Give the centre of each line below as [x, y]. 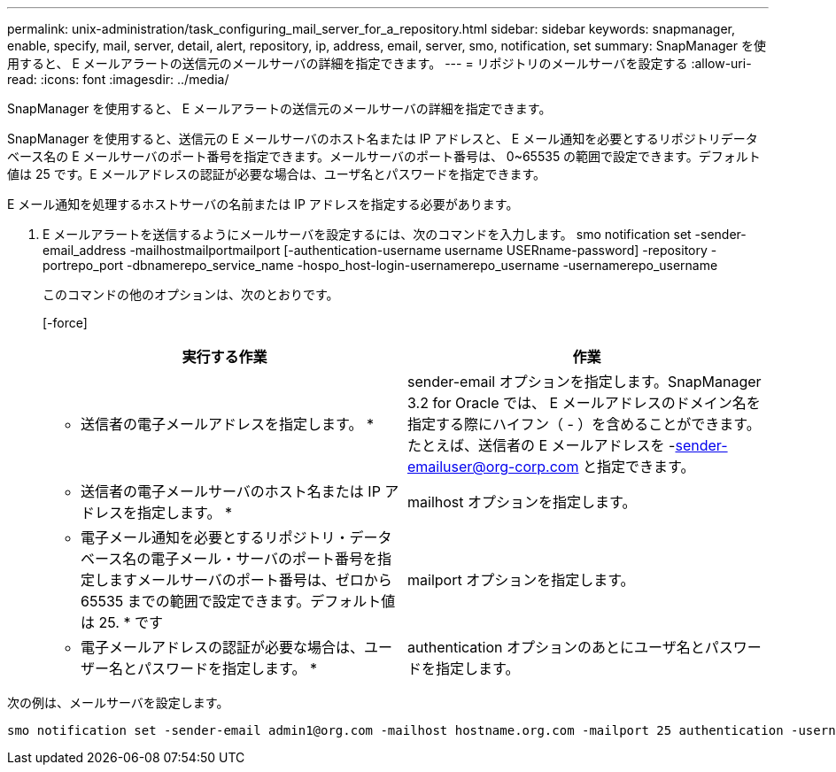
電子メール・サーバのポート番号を [264, 559]
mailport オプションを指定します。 [521, 580]
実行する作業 [224, 357]
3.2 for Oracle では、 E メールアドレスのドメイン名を [584, 403]
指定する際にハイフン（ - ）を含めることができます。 [584, 424]
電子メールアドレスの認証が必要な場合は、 [223, 647]
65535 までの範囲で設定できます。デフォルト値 [238, 601]
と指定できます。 [639, 467]
